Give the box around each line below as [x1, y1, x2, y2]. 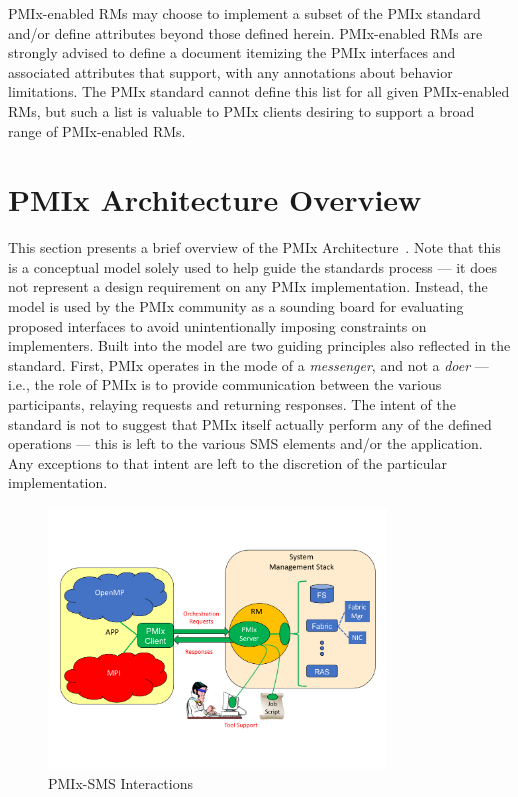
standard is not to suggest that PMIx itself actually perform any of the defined [8, 413, 492, 434]
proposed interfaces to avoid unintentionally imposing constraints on [8, 315, 427, 336]
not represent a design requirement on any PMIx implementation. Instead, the [8, 276, 488, 297]
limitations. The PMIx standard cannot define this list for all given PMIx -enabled [8, 81, 510, 102]
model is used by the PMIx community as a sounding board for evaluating [8, 296, 464, 317]
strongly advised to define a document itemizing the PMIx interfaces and [8, 42, 456, 63]
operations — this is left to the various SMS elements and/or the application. [8, 433, 483, 454]
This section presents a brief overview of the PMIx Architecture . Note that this [8, 237, 501, 258]
